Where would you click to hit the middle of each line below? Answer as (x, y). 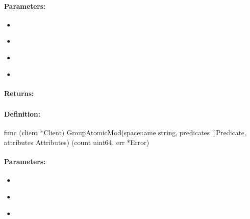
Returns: (19, 93)
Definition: (22, 114)
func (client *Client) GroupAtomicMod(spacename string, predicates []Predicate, (125, 133)
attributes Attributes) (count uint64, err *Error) (77, 142)
